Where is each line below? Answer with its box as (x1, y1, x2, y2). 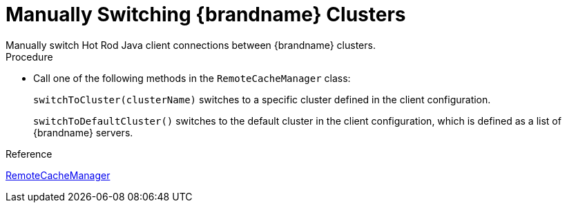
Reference (6, 147, 52, 160)
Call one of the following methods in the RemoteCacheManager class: (33, 72, 351, 84)
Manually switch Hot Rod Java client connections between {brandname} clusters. (6, 39, 376, 51)
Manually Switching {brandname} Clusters (6, 3, 406, 26)
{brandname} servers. (33, 126, 133, 138)
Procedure (6, 50, 53, 63)
